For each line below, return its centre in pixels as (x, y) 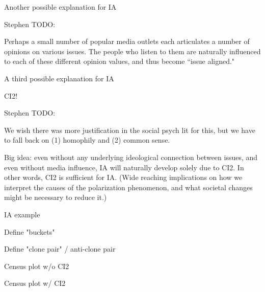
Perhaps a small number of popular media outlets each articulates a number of (127, 41)
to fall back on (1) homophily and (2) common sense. (87, 140)
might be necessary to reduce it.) (56, 197)
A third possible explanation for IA (59, 78)
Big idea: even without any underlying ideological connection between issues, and (131, 157)
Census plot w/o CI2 (37, 266)
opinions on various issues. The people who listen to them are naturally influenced (132, 51)
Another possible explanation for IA (60, 7)
